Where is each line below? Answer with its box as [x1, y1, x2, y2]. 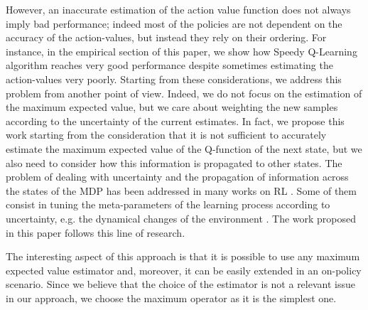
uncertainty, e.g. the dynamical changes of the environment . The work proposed [6, 210, 357, 225]
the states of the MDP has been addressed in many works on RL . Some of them [6, 183, 357, 198]
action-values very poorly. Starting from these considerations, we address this [6, 71, 342, 86]
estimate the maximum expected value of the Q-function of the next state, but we [6, 141, 362, 156]
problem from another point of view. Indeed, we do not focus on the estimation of [6, 85, 362, 100]
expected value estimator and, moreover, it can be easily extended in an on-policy [6, 262, 362, 277]
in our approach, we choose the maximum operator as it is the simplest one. [6, 290, 337, 305]
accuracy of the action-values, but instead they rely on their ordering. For [6, 30, 327, 45]
